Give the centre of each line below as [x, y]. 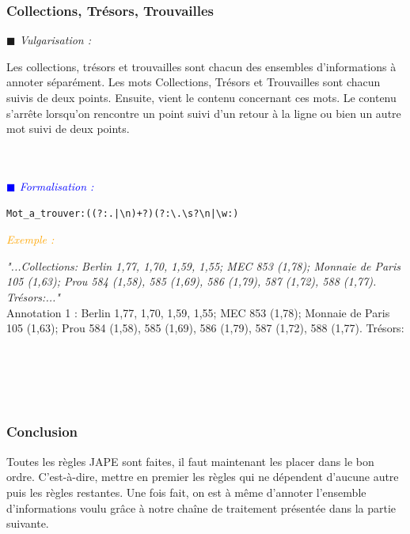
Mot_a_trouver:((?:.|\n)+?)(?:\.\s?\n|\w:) [123, 213]
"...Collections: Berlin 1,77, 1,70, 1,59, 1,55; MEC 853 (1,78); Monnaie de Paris [203, 265]
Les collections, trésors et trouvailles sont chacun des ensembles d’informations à [201, 66]
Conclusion [42, 432]
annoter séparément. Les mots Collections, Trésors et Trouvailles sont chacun [194, 82]
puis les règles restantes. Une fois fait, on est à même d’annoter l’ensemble [186, 492]
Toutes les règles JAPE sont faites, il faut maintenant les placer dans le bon [190, 461]
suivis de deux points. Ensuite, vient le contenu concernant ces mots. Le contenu [201, 97]
